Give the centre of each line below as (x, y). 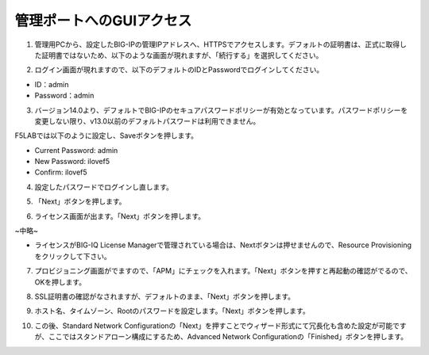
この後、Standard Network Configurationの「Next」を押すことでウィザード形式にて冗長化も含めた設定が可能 (214, 326)
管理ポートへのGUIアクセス (103, 21)
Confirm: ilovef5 (61, 172)
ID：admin (52, 84)
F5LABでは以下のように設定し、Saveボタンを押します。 (106, 136)
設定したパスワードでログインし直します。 (104, 187)
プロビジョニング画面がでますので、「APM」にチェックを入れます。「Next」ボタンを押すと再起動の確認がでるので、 (223, 271)
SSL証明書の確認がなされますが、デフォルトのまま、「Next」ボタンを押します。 (165, 296)
